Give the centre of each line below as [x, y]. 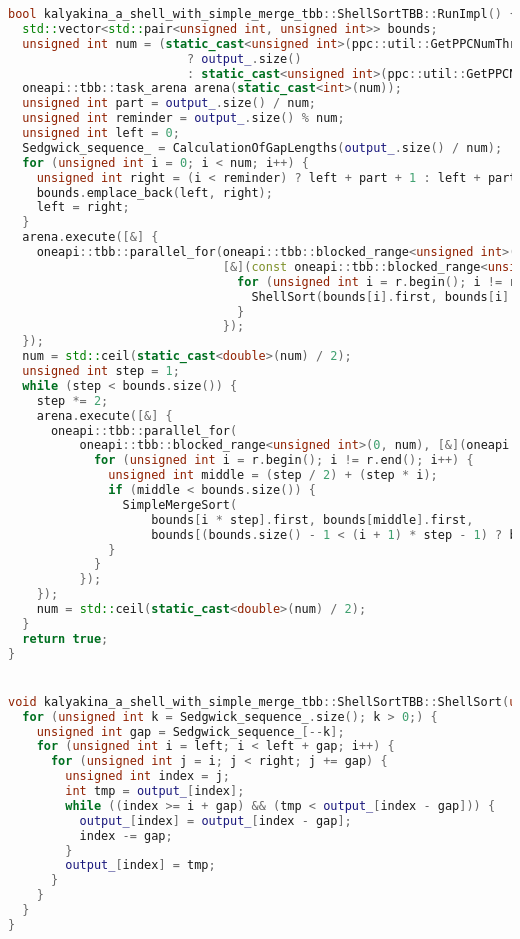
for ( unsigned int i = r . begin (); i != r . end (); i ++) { [283, 460]
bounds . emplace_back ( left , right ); [154, 192]
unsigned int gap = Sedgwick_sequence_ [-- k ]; [190, 731]
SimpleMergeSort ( [180, 504]
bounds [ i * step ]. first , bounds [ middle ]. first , [312, 519]
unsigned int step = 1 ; [101, 371]
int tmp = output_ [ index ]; [155, 791]
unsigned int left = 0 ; [101, 133]
